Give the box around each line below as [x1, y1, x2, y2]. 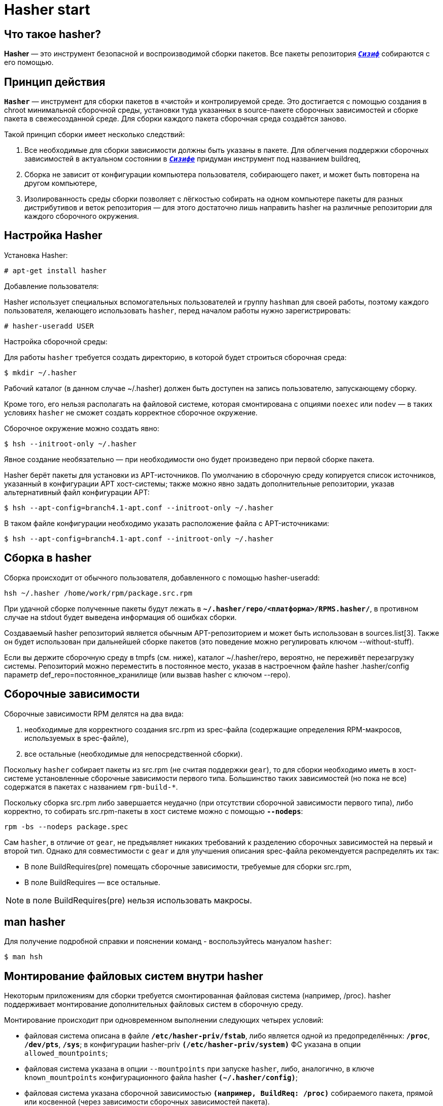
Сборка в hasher [4, 551, 92, 565]
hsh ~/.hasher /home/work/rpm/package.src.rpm [4, 589, 192, 597]
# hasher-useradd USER [4, 321, 94, 330]
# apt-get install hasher [4, 266, 107, 275]
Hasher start [4, 1, 90, 18]
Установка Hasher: [4, 250, 68, 259]
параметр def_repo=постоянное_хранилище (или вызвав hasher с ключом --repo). [4, 670, 291, 679]
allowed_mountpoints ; [24, 1049, 108, 1058]
